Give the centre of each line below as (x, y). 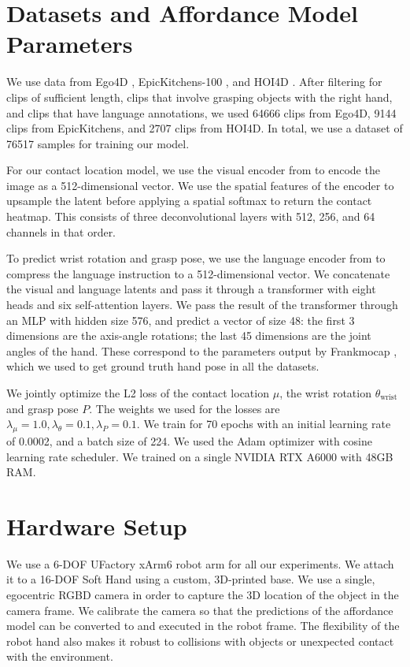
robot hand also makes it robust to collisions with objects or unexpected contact (200, 641)
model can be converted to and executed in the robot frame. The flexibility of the (203, 626)
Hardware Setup (97, 525)
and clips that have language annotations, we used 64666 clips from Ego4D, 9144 (201, 112)
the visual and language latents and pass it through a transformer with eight (191, 289)
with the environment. (60, 656)
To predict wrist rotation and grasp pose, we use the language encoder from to (196, 258)
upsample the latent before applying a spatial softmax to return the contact (189, 201)
